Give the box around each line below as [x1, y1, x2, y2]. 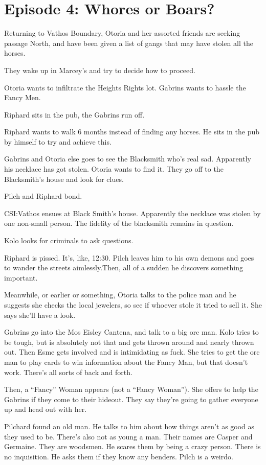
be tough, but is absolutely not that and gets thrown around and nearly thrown [4, 336, 254, 347]
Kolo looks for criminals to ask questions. [4, 235, 134, 246]
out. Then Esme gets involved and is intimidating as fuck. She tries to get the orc [4, 346, 260, 357]
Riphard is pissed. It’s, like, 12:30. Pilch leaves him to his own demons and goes [4, 252, 254, 263]
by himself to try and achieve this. [4, 136, 112, 147]
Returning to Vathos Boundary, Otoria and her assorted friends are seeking [4, 28, 240, 38]
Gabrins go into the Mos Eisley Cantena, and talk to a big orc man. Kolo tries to [4, 327, 259, 337]
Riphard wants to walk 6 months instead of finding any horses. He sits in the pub [4, 126, 259, 137]
